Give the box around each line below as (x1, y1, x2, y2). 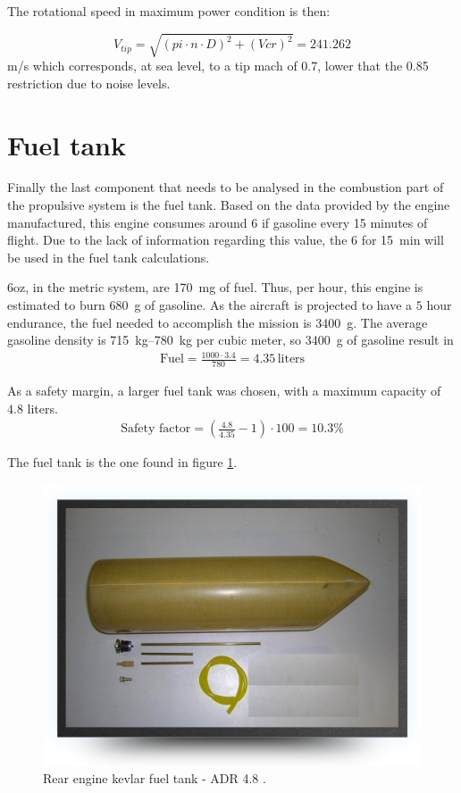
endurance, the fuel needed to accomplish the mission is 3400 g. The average (7, 313, 428, 331)
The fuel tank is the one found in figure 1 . (7, 453, 238, 472)
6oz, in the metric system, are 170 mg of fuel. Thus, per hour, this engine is (7, 278, 423, 296)
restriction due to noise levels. (7, 73, 171, 92)
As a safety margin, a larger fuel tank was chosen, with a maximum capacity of (7, 381, 441, 400)
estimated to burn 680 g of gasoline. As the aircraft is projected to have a (7, 296, 413, 314)
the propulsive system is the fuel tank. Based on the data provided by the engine (7, 196, 450, 214)
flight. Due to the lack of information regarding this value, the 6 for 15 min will (7, 230, 444, 249)
